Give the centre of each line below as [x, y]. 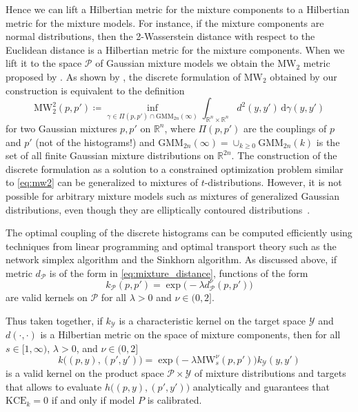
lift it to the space [44, 63]
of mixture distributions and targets [270, 373]
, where [180, 128]
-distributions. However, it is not [273, 182]
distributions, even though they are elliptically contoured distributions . [158, 209]
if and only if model [93, 400]
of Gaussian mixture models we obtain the [185, 63]
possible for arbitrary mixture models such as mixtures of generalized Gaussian [172, 195]
